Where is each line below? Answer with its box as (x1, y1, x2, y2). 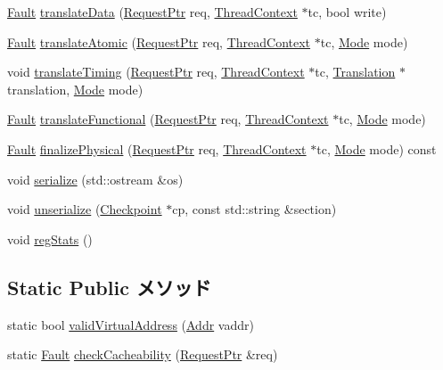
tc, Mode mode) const (316, 139, 437, 158)
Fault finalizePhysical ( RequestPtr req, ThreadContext (7, 139, 307, 158)
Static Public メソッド (7, 273, 211, 300)
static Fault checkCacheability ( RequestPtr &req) (7, 345, 278, 364)
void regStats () (7, 229, 93, 248)
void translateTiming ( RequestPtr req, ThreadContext (7, 62, 305, 81)
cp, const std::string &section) (172, 200, 337, 218)
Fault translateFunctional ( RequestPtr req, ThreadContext (7, 110, 329, 128)
